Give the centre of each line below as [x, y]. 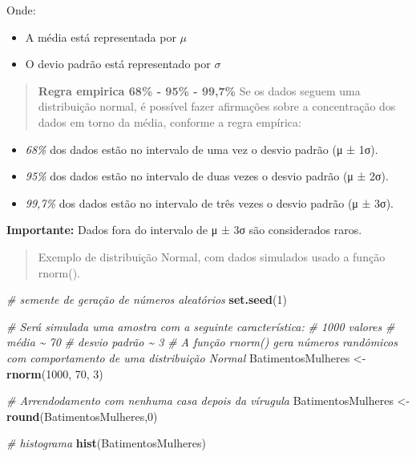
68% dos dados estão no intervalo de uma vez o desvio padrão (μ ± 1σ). [202, 149]
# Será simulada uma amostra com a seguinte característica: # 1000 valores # [201, 326]
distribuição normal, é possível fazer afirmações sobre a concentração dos [217, 106]
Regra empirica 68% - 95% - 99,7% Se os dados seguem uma [199, 90]
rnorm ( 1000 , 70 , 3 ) [55, 373]
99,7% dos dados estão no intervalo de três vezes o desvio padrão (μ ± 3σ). [209, 202]
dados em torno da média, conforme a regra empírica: [170, 121]
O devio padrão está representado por [118, 64]
